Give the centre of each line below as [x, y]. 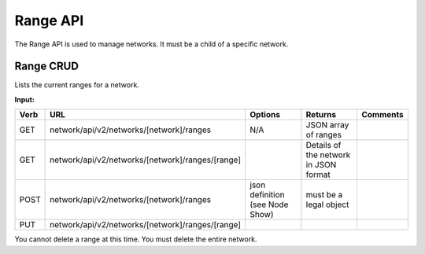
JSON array [327, 125]
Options [265, 115]
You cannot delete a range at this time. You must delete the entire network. [136, 239]
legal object [327, 204]
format [318, 175]
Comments [383, 115]
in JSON [321, 165]
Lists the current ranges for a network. [77, 85]
